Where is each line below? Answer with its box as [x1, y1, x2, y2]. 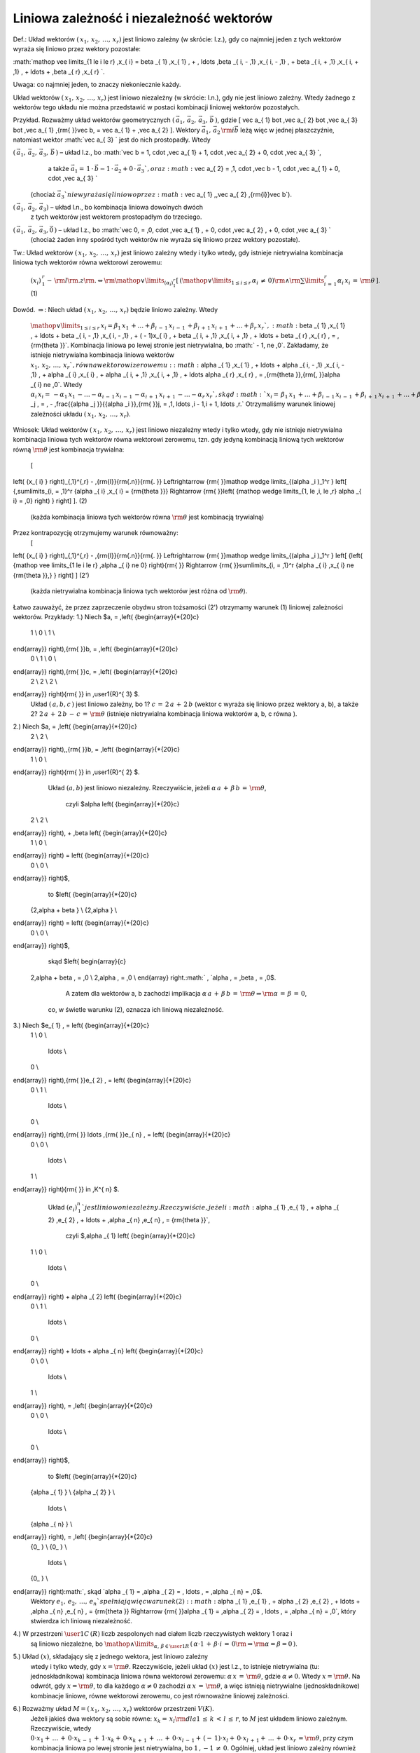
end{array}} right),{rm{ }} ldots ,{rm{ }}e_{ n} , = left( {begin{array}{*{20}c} [13, 1130, 231, 1139]
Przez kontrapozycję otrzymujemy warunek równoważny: [13, 529, 178, 537]
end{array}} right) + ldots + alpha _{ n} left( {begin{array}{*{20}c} [13, 1347, 204, 1355]
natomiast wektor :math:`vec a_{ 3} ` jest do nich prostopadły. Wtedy [13, 135, 211, 144]
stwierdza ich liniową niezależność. [30, 1617, 133, 1625]
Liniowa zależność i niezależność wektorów [13, 11, 273, 26]
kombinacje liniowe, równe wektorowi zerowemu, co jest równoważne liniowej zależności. [30, 1691, 290, 1700]
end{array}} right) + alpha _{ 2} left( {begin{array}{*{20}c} [13, 1292, 182, 1301]
